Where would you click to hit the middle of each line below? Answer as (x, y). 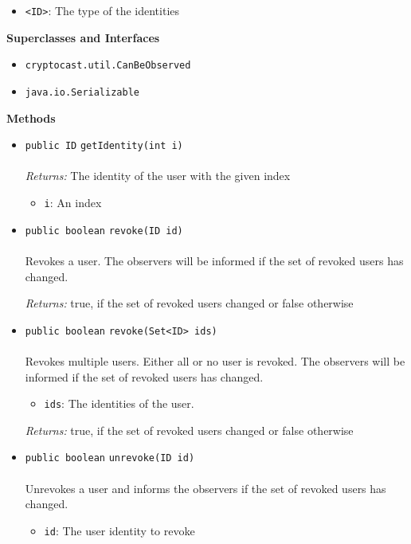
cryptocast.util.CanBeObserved (108, 66)
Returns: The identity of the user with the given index (158, 176)
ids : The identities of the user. (119, 403)
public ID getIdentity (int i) (104, 146)
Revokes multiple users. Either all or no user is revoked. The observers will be (215, 360)
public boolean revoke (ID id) (104, 231)
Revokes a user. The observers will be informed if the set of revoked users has (214, 260)
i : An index (73, 202)
